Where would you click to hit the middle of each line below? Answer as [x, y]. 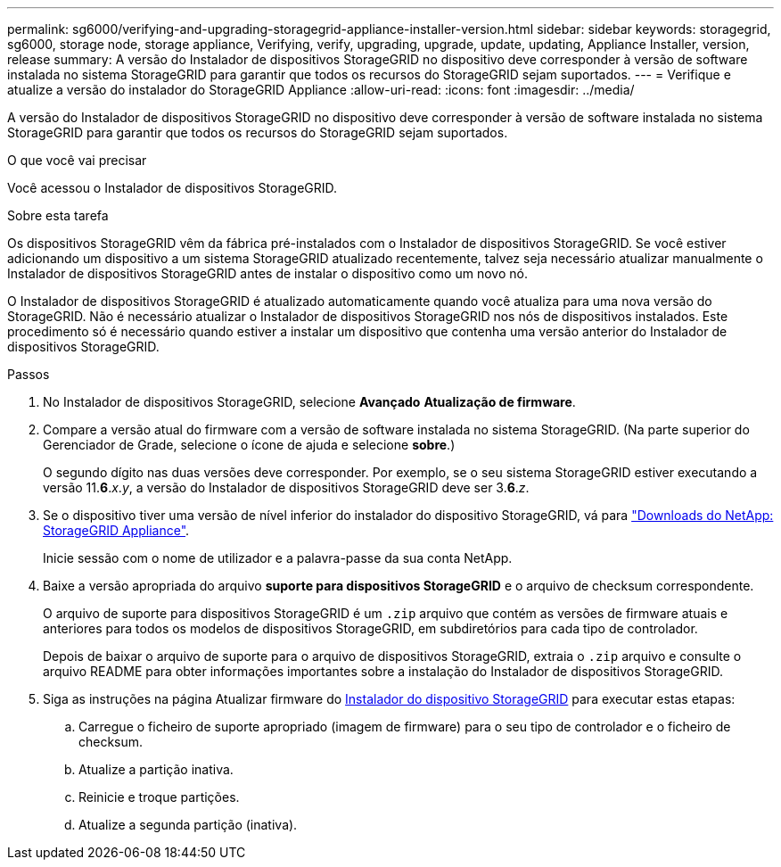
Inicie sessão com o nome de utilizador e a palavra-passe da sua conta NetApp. [278, 558]
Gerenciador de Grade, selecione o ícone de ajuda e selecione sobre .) [249, 445]
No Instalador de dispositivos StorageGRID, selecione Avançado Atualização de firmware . [309, 402]
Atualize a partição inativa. [156, 769]
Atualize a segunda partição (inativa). [188, 825]
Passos [29, 374]
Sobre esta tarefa [58, 215]
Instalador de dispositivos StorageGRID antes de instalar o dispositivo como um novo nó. [267, 273]
